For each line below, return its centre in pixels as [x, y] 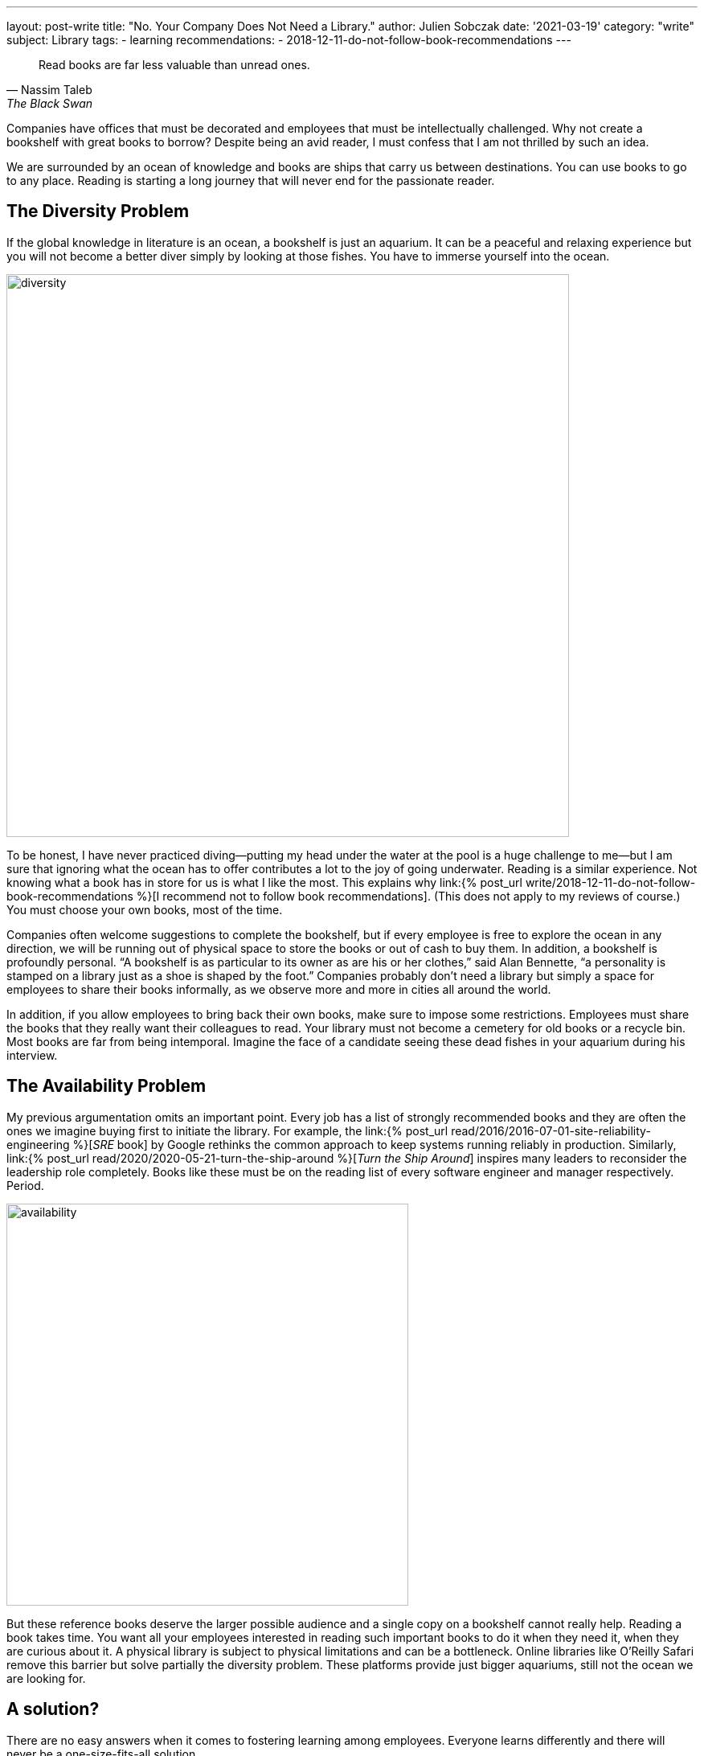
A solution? [53, 1709]
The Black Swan [50, 103]
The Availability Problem [106, 1086]
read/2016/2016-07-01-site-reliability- [551, 1130]
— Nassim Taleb [49, 90]
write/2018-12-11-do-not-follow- [610, 882]
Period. [25, 1185]
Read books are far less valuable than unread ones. [174, 65]
